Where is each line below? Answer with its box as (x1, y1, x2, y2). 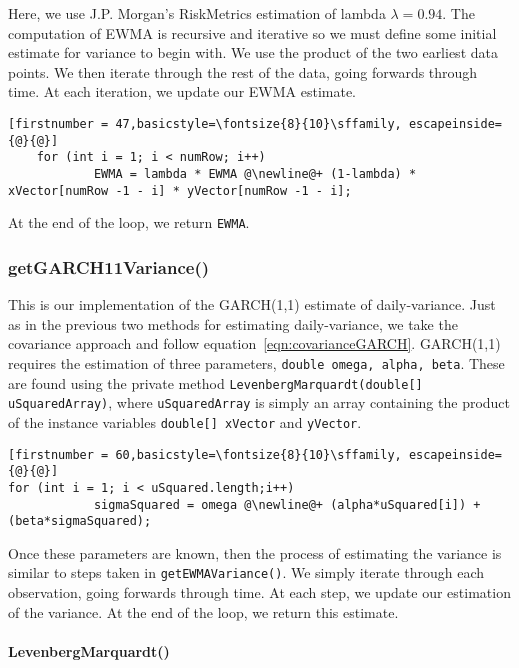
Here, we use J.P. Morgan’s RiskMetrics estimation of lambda (8, 3, 386, 23)
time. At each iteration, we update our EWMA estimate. (8, 81, 356, 102)
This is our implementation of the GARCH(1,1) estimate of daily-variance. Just (8, 294, 496, 315)
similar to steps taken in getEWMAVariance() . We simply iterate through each (8, 562, 485, 583)
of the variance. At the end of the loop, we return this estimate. (8, 601, 399, 622)
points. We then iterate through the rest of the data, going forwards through (8, 61, 478, 82)
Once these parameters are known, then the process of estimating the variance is (8, 542, 502, 563)
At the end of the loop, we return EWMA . (8, 212, 250, 233)
